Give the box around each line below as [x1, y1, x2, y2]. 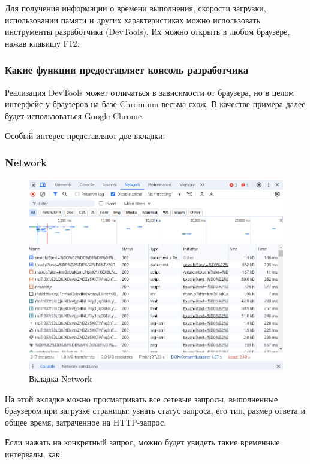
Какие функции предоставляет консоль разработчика [5, 62, 248, 77]
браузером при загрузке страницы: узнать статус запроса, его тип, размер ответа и [5, 404, 305, 417]
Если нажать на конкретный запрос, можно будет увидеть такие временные [5, 436, 280, 448]
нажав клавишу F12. [5, 37, 80, 49]
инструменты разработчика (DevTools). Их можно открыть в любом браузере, [5, 25, 290, 38]
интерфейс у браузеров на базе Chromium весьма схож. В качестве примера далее [5, 98, 306, 110]
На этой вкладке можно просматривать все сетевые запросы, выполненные [5, 392, 278, 405]
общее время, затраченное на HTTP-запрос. [5, 416, 167, 428]
